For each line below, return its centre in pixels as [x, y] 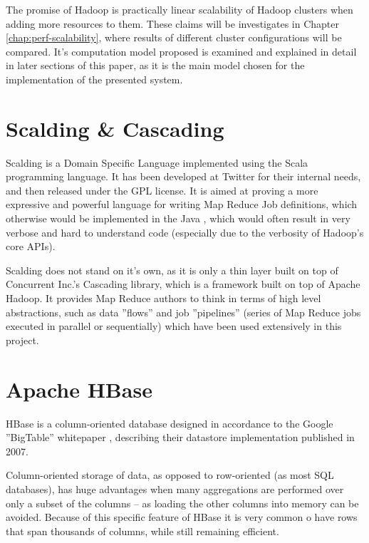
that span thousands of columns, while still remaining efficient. [142, 531]
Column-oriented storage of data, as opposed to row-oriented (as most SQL [170, 475]
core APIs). [31, 246]
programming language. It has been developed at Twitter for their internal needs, [183, 176]
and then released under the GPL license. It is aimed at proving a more [162, 190]
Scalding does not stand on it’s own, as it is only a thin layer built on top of [172, 270]
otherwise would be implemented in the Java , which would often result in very [178, 218]
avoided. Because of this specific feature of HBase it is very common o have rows [182, 517]
